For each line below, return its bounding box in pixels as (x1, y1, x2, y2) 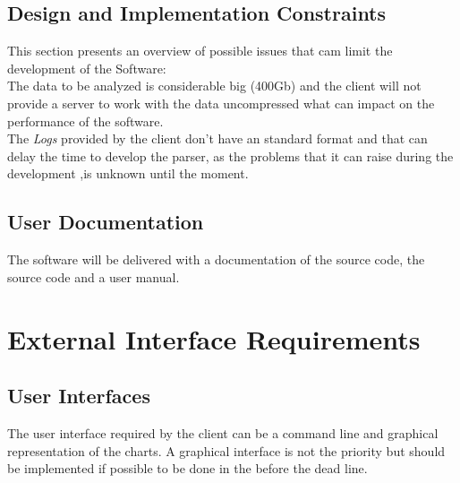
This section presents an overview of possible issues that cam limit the (7, 41, 393, 60)
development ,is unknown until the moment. (7, 164, 249, 183)
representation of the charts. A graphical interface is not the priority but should (7, 441, 446, 460)
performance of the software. (7, 111, 164, 130)
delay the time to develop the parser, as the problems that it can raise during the (7, 146, 454, 165)
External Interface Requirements (7, 320, 421, 357)
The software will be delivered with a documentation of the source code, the (7, 250, 425, 269)
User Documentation (7, 208, 204, 236)
